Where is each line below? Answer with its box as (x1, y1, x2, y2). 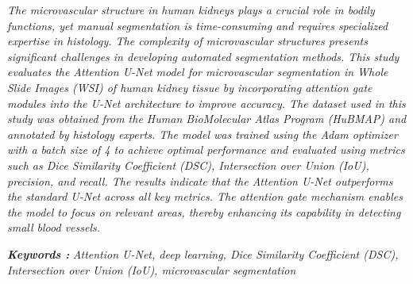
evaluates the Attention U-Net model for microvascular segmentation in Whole (7, 63, 388, 80)
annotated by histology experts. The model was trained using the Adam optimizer (7, 125, 398, 142)
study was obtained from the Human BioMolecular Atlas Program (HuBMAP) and (7, 110, 407, 127)
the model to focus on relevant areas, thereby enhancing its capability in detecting (7, 203, 401, 220)
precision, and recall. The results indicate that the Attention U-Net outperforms (7, 172, 393, 189)
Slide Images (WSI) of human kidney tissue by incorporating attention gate (7, 79, 372, 95)
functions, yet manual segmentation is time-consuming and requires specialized (7, 17, 388, 33)
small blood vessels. (7, 219, 101, 236)
